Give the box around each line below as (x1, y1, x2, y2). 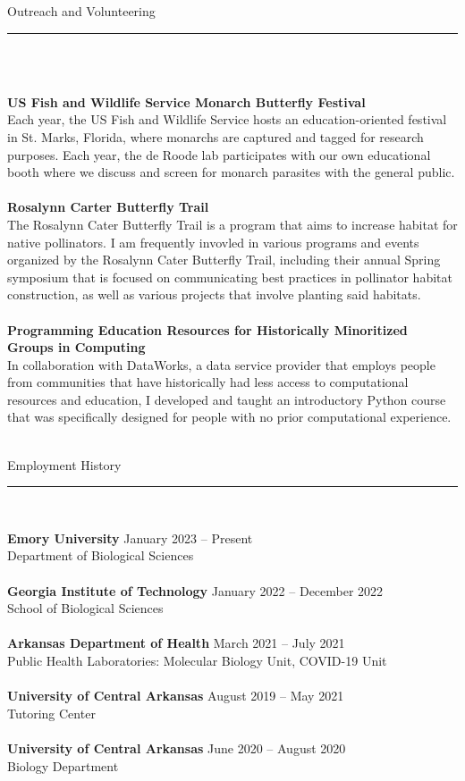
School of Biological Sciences (7, 599, 164, 617)
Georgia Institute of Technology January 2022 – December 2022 (7, 581, 384, 600)
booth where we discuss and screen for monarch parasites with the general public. (7, 163, 455, 181)
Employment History (7, 455, 122, 474)
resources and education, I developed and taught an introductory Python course (7, 390, 446, 408)
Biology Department (7, 756, 119, 775)
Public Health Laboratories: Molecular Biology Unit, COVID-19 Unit (7, 651, 387, 669)
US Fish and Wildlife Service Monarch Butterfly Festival (7, 92, 366, 111)
